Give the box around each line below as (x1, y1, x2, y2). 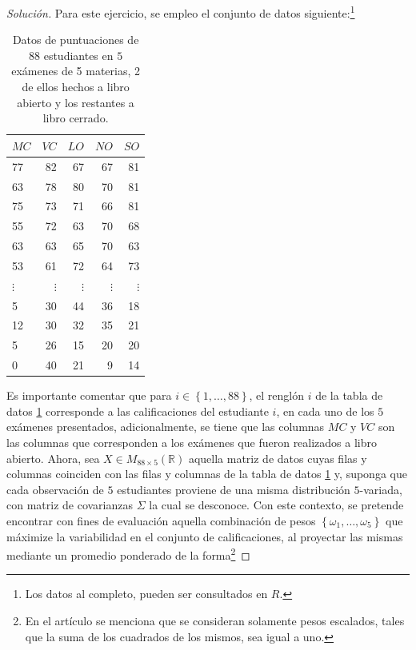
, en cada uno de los (276, 402, 374, 419)
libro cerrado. (42, 110, 109, 126)
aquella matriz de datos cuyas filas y (188, 449, 367, 466)
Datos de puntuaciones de (12, 31, 139, 48)
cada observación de (6, 481, 104, 497)
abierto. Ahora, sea (6, 449, 100, 466)
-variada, (359, 481, 402, 497)
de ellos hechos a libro (22, 78, 130, 95)
